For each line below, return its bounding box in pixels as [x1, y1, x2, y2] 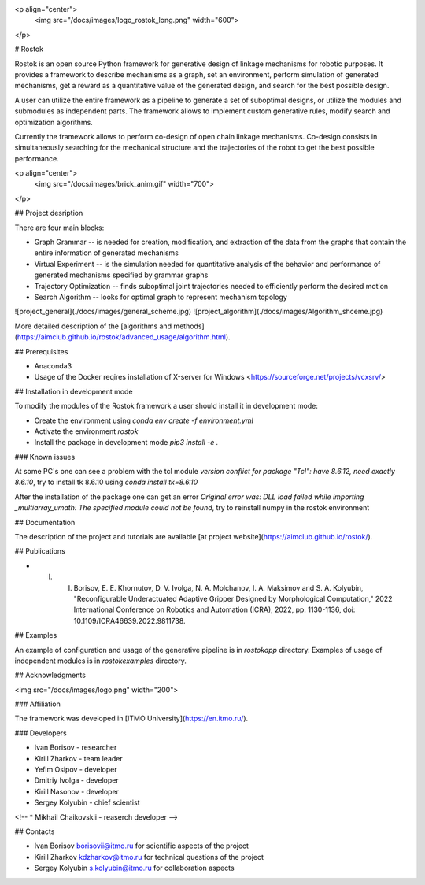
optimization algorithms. [14, 117, 94, 127]
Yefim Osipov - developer [34, 765, 117, 775]
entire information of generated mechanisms [34, 248, 179, 257]
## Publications [14, 546, 66, 556]
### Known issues [14, 452, 76, 461]
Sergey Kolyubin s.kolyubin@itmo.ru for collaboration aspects [34, 863, 235, 873]
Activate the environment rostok [34, 426, 139, 436]
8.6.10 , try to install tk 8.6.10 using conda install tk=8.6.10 [14, 477, 198, 487]
